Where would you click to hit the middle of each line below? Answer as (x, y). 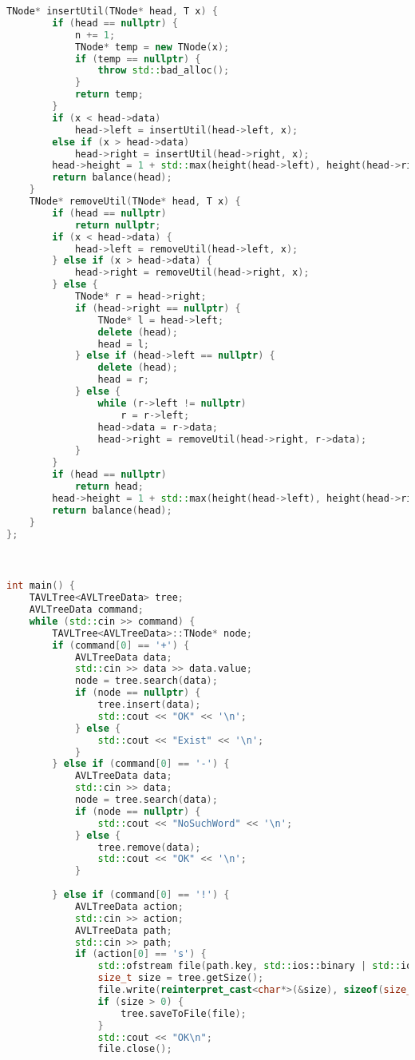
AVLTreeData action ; (129, 906)
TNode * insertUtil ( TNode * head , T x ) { (112, 11)
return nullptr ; (118, 225)
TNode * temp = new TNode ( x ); (152, 47)
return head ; (109, 486)
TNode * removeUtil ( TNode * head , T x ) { (135, 201)
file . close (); (135, 1049)
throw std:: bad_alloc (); (164, 71)
